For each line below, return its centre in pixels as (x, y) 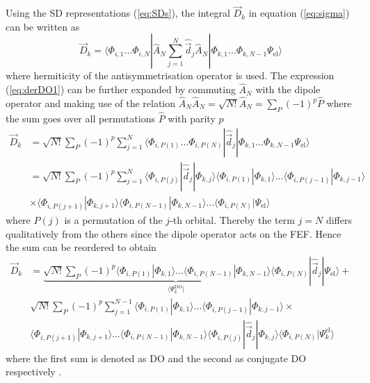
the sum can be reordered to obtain (81, 247)
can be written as (43, 26)
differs (339, 219)
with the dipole (288, 89)
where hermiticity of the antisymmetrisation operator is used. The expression (170, 75)
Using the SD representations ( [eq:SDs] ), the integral (118, 13)
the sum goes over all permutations (80, 119)
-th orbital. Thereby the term (232, 219)
